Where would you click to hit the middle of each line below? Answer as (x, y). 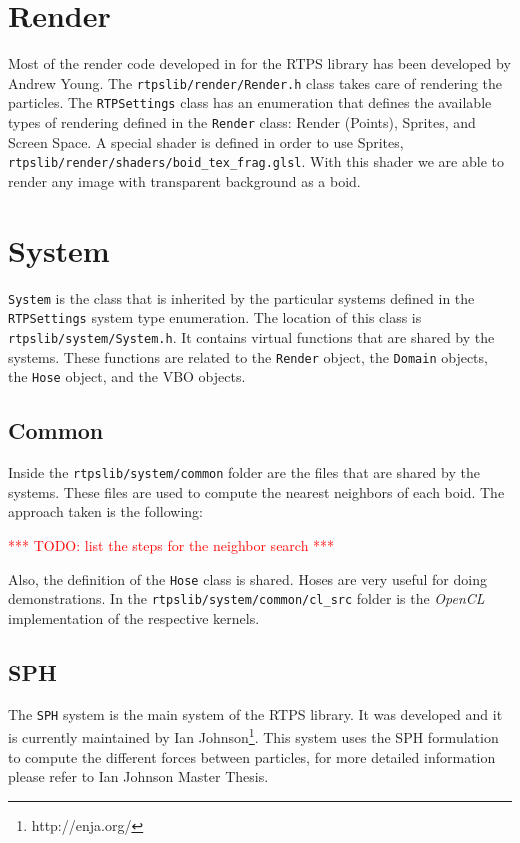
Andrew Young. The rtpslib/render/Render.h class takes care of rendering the (255, 82)
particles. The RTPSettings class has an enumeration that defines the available (250, 102)
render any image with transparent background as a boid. (184, 180)
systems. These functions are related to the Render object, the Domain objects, (248, 356)
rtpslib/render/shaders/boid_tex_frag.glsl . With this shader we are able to (256, 161)
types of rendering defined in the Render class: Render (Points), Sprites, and (242, 122)
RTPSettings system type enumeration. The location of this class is (215, 317)
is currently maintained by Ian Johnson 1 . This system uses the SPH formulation (253, 735)
